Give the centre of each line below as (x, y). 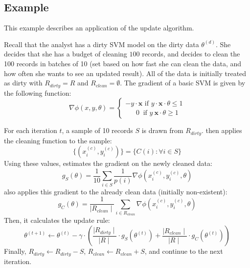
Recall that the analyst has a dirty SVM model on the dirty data (102, 44)
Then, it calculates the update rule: (57, 220)
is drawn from (162, 130)
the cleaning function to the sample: (58, 140)
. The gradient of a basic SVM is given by (183, 83)
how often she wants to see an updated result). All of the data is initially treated (125, 73)
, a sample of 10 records (97, 130)
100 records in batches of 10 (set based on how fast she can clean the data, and (123, 63)
